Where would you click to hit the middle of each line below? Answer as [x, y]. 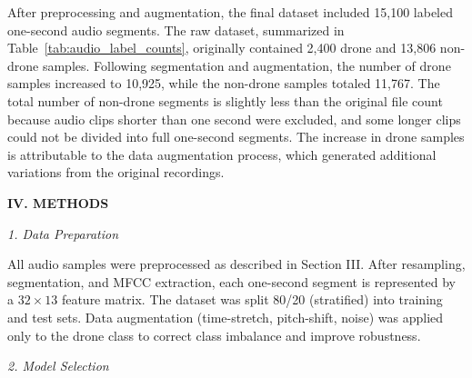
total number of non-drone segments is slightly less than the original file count [225, 100]
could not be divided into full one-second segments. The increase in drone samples [236, 137]
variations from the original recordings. [116, 172]
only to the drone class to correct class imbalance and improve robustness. [214, 335]
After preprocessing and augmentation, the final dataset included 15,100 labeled [230, 12]
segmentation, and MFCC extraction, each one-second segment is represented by [231, 281]
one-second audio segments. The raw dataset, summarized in [176, 30]
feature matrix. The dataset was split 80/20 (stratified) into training [252, 299]
